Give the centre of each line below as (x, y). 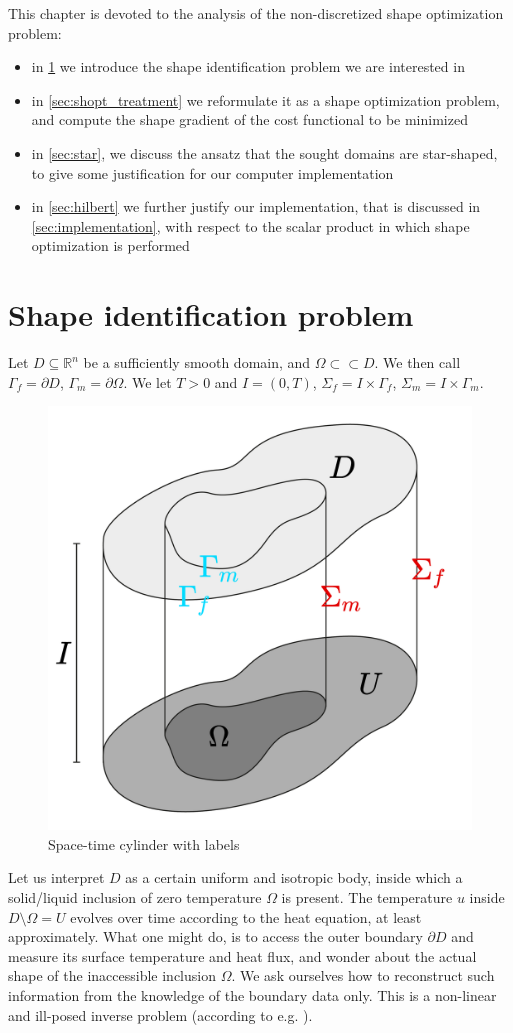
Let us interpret (56, 877)
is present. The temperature (367, 897)
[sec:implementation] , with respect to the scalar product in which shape (250, 225)
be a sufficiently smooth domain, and (197, 362)
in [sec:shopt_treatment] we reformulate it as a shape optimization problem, (265, 99)
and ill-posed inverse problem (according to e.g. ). (160, 1014)
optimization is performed (110, 245)
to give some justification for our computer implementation (212, 172)
